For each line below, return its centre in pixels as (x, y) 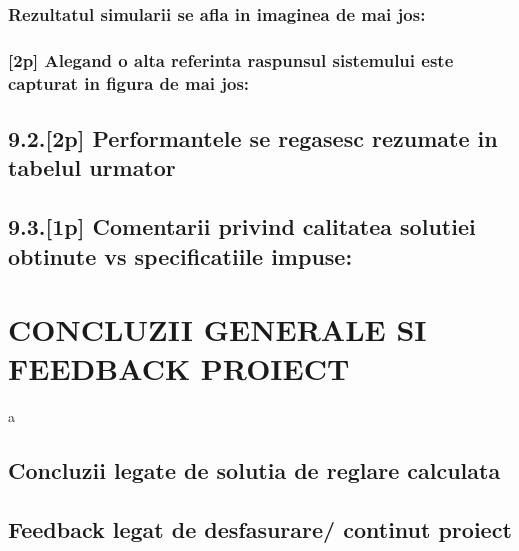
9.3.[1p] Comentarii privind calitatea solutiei (242, 226)
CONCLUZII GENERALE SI (217, 329)
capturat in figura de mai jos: (129, 82)
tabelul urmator (92, 167)
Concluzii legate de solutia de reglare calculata (254, 470)
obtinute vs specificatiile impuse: (180, 255)
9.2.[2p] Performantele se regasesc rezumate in (253, 138)
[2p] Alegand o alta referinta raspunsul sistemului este (231, 59)
